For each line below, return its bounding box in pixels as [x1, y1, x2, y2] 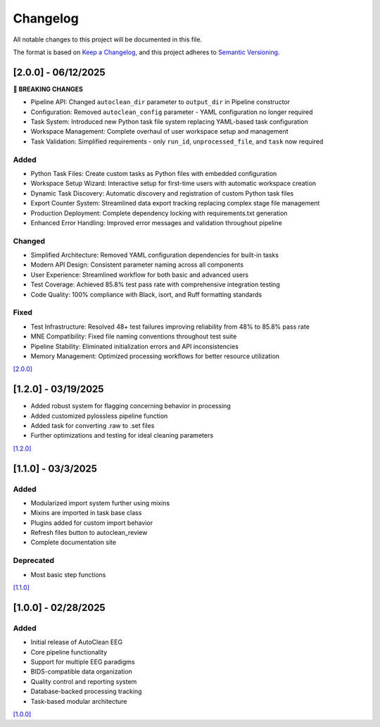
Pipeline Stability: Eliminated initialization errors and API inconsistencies [30, 342, 239, 350]
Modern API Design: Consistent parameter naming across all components [30, 260, 244, 269]
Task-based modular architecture [30, 697, 127, 705]
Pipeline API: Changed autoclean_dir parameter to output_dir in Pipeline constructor [30, 98, 291, 106]
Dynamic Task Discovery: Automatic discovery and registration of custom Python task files [30, 189, 294, 197]
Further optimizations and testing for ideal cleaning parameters [30, 431, 214, 440]
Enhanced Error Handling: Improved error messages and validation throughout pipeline [30, 218, 283, 227]
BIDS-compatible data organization [30, 667, 133, 676]
